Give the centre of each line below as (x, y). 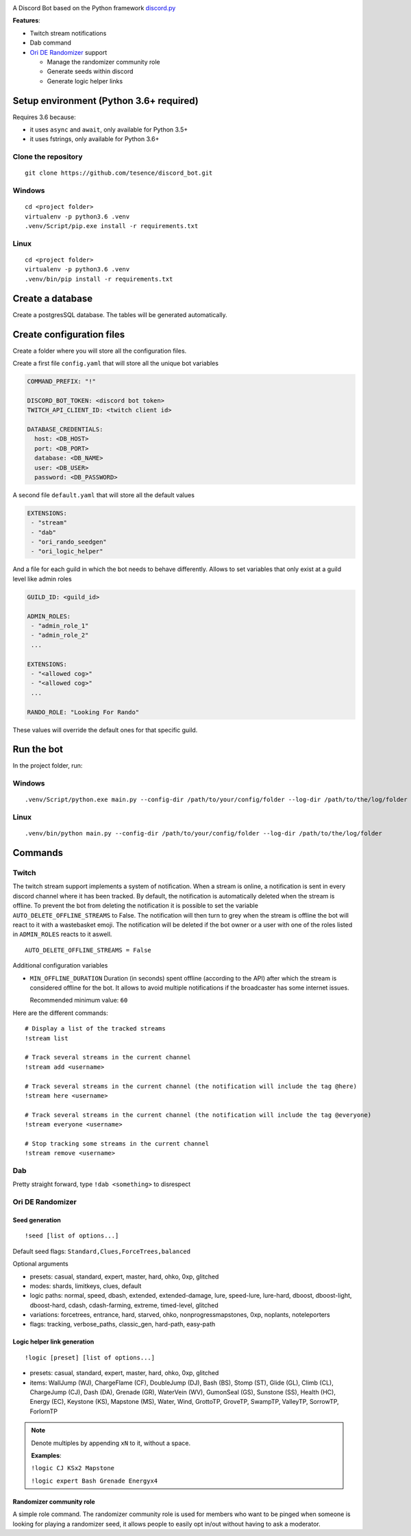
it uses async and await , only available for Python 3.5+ (109, 129)
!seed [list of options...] (72, 1236)
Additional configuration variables (60, 966)
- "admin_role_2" (60, 635)
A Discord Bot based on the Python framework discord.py (94, 8)
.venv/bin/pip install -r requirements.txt (99, 279)
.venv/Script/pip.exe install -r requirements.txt (112, 226)
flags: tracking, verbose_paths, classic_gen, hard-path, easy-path (123, 1324)
